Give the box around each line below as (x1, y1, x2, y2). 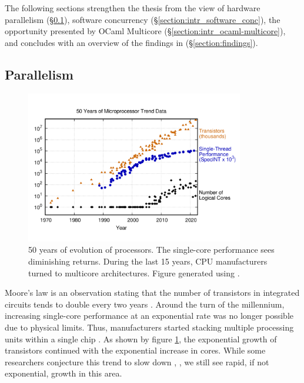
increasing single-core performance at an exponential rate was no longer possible (5, 309, 293, 322)
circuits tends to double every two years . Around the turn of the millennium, (5, 298, 285, 310)
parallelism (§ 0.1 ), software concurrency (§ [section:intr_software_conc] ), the (5, 13, 280, 25)
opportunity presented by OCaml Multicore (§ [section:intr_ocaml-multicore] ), (5, 25, 286, 37)
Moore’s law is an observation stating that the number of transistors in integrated (5, 286, 300, 299)
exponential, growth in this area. (5, 367, 122, 379)
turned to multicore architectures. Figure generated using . (28, 266, 240, 279)
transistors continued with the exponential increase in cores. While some (5, 344, 266, 356)
